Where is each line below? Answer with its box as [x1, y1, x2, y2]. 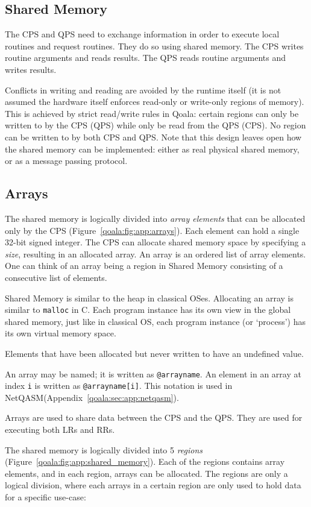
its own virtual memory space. [5, 327, 116, 339]
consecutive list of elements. [5, 271, 107, 283]
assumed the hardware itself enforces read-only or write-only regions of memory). [5, 95, 304, 108]
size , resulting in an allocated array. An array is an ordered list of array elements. [5, 247, 306, 260]
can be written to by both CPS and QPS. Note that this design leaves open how [5, 130, 302, 143]
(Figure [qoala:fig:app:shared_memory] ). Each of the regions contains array [5, 455, 285, 468]
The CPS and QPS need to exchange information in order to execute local [5, 28, 280, 40]
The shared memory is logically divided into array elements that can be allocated [5, 212, 306, 224]
